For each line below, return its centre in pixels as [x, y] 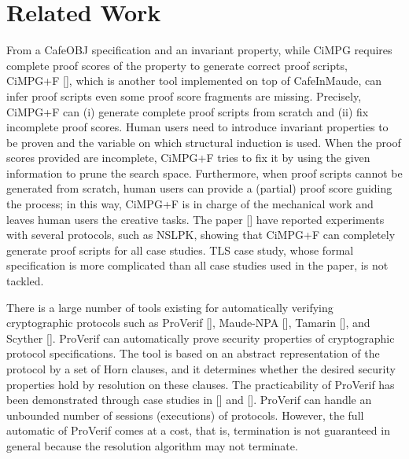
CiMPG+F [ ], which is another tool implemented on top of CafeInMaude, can [194, 81]
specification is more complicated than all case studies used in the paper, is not [197, 265]
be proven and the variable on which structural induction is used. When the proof [204, 142]
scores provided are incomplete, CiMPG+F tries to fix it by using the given [188, 158]
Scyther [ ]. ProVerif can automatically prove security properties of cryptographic [201, 338]
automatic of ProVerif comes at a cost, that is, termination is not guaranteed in [198, 430]
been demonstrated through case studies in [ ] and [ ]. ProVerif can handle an [189, 400]
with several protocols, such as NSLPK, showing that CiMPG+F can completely [201, 235]
